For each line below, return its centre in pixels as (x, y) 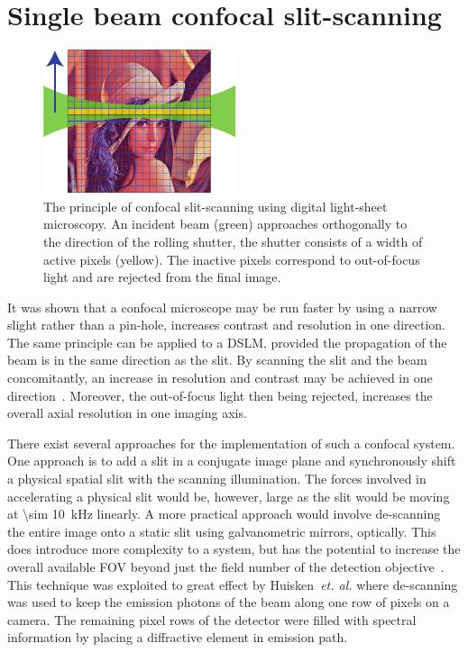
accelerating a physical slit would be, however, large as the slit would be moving (229, 496)
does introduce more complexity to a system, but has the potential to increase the (234, 549)
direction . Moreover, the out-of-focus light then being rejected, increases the (220, 395)
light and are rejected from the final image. (162, 277)
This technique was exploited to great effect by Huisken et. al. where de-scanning (233, 584)
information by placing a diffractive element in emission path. (178, 637)
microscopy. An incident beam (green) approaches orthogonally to (225, 224)
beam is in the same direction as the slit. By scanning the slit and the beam (217, 360)
